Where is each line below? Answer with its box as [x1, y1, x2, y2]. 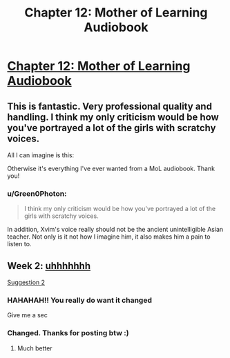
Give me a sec [7, 311, 48, 319]
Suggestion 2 [7, 278, 46, 287]
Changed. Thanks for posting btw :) [7, 328, 129, 338]
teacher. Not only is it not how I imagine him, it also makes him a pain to [7, 232, 211, 241]
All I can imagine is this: [7, 151, 75, 159]
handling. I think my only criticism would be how [7, 111, 219, 123]
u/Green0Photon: [7, 188, 67, 198]
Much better [17, 344, 53, 352]
